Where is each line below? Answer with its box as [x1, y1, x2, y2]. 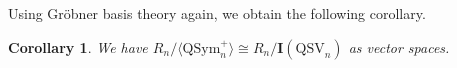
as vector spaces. [348, 36, 450, 57]
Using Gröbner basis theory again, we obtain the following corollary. [8, 3, 426, 23]
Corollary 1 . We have [8, 36, 148, 57]
